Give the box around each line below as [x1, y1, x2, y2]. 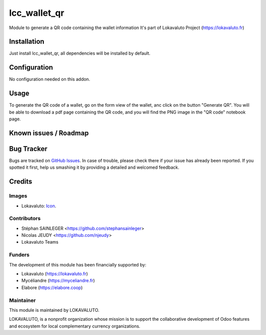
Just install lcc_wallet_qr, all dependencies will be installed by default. [9, 50, 151, 56]
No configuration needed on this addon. [9, 76, 91, 82]
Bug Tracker [9, 145, 48, 153]
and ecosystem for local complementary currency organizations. [9, 323, 140, 329]
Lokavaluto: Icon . [21, 203, 57, 209]
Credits [9, 178, 33, 186]
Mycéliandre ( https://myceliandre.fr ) [21, 278, 95, 284]
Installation [9, 37, 44, 46]
